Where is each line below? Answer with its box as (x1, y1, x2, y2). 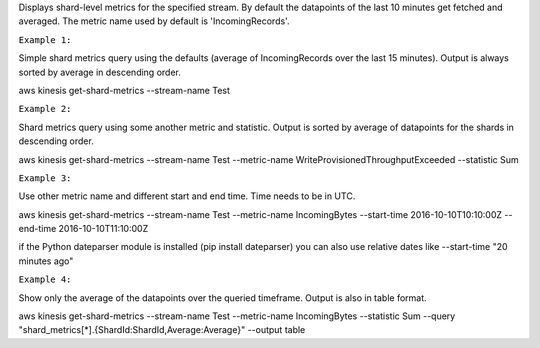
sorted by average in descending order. (18, 66, 182, 78)
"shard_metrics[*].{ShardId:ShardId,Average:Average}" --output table (18, 324, 306, 336)
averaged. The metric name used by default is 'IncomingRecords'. (18, 15, 290, 27)
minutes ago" (18, 255, 74, 267)
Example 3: (18, 172, 72, 184)
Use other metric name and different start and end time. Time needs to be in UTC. (18, 190, 356, 202)
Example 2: (18, 103, 72, 115)
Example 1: (18, 34, 72, 45)
